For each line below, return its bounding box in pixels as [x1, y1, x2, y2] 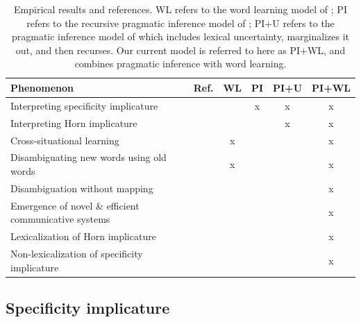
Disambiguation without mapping [10, 180, 153, 195]
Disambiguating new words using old [10, 150, 167, 164]
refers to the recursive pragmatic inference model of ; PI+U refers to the [26, 15, 335, 30]
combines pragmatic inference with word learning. [74, 56, 287, 71]
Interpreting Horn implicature [10, 115, 137, 130]
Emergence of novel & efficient [10, 198, 140, 212]
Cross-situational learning [10, 133, 119, 147]
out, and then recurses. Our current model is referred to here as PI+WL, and [15, 42, 346, 57]
